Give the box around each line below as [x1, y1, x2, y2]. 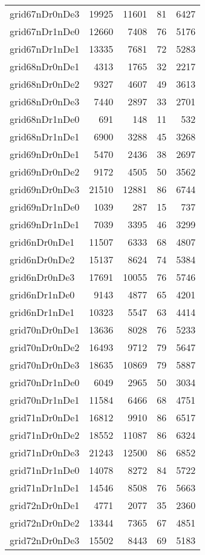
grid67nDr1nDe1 [10, 42, 80, 56]
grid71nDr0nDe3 [10, 445, 80, 459]
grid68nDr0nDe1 [10, 59, 80, 73]
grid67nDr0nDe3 [10, 7, 80, 21]
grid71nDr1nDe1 [10, 481, 80, 494]
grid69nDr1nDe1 [10, 217, 80, 231]
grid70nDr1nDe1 [10, 393, 80, 407]
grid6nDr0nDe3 [10, 270, 75, 284]
